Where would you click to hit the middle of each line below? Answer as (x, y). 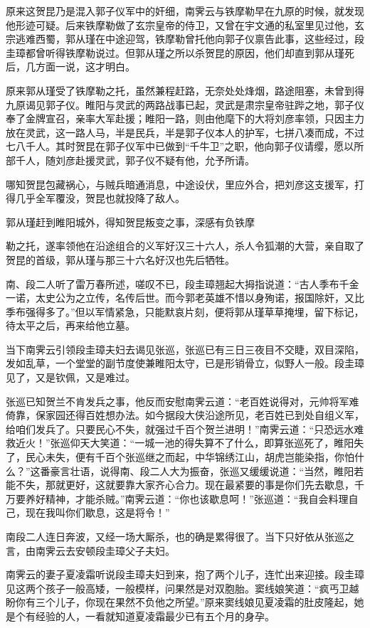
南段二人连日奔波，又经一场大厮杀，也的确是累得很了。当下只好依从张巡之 (180, 536)
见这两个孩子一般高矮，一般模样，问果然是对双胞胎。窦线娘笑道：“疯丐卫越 (183, 588)
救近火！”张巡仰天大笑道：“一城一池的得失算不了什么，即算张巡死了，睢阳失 (185, 443)
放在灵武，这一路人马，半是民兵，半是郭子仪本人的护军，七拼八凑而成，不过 (185, 132)
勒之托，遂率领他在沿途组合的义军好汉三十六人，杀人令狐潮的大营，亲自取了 (185, 246)
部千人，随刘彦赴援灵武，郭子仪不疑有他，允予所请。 (130, 160)
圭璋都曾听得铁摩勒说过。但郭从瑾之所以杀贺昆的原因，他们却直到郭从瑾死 (180, 52)
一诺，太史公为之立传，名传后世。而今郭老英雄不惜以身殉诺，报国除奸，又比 (185, 298)
